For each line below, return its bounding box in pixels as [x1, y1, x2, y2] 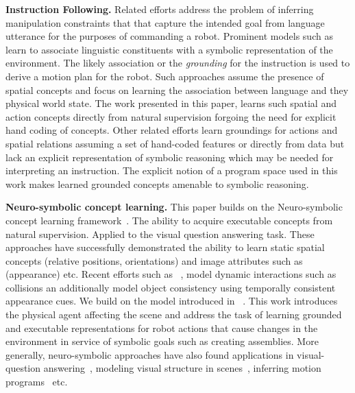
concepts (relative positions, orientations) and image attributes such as [5, 253, 303, 267]
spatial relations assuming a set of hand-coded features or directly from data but [5, 136, 345, 150]
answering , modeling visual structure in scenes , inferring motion [43, 361, 321, 375]
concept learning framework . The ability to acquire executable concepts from [5, 213, 333, 227]
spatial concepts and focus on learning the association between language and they [5, 82, 349, 97]
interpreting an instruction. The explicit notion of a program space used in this [5, 163, 338, 178]
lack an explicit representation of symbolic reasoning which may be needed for [5, 150, 334, 164]
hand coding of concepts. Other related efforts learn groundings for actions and [5, 123, 338, 137]
